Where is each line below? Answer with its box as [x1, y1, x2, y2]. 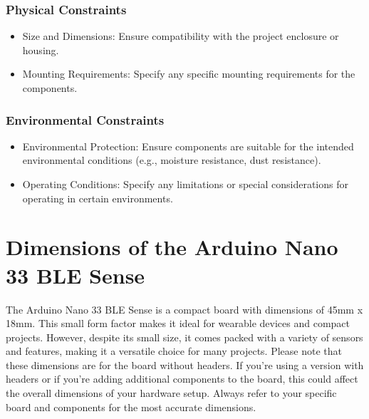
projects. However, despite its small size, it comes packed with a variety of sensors [6, 329, 363, 344]
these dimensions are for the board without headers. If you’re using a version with [6, 357, 364, 372]
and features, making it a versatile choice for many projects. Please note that [6, 343, 342, 358]
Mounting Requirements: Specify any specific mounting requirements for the [22, 66, 355, 81]
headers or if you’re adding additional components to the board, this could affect [6, 371, 358, 386]
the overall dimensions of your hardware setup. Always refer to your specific [6, 386, 337, 400]
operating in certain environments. [22, 190, 173, 205]
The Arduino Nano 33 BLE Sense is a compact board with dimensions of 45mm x [6, 301, 363, 316]
